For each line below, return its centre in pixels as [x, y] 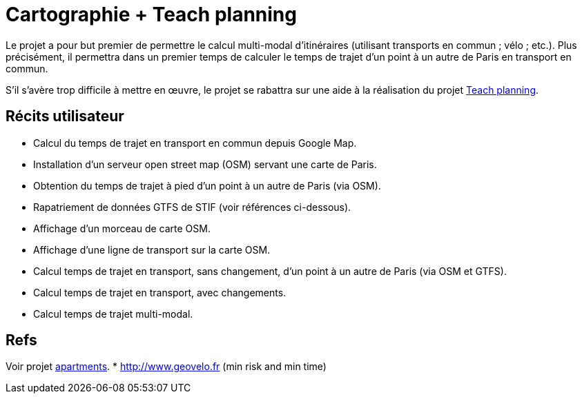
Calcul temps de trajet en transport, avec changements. [160, 292]
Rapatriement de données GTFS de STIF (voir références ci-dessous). [192, 207]
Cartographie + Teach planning [151, 14]
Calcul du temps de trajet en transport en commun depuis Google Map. [195, 143]
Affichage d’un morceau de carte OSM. [122, 228]
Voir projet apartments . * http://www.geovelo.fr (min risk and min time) [166, 367]
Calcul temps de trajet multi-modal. [113, 314]
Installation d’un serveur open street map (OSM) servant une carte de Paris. [205, 164]
